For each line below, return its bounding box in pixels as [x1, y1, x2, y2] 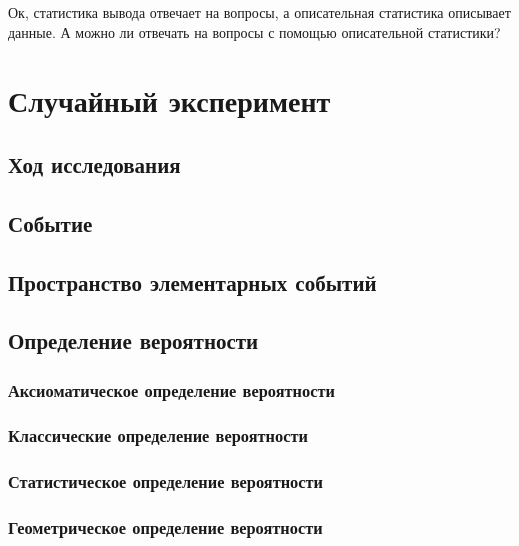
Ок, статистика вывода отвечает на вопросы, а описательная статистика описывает [8, 2, 511, 22]
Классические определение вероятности [8, 423, 308, 448]
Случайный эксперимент [8, 80, 331, 121]
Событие [8, 207, 93, 238]
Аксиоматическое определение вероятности [8, 377, 335, 402]
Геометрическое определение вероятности [8, 515, 323, 540]
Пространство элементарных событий [8, 266, 377, 297]
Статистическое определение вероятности [8, 469, 324, 494]
